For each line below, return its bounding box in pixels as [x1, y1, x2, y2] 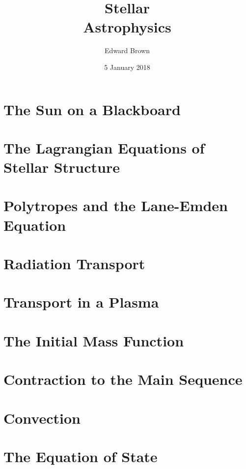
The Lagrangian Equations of [3, 137, 205, 157]
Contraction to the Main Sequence [3, 369, 243, 389]
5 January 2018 [104, 62, 150, 72]
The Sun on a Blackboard [3, 99, 181, 119]
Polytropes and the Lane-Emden [3, 195, 228, 216]
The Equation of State [3, 446, 158, 466]
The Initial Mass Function [3, 330, 184, 350]
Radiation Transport [3, 253, 145, 273]
